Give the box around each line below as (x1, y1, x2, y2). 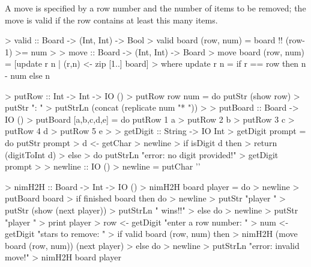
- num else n (5, 69, 50, 81)
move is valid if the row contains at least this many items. (5, 13, 218, 26)
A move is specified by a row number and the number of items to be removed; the (5, 2, 306, 14)
